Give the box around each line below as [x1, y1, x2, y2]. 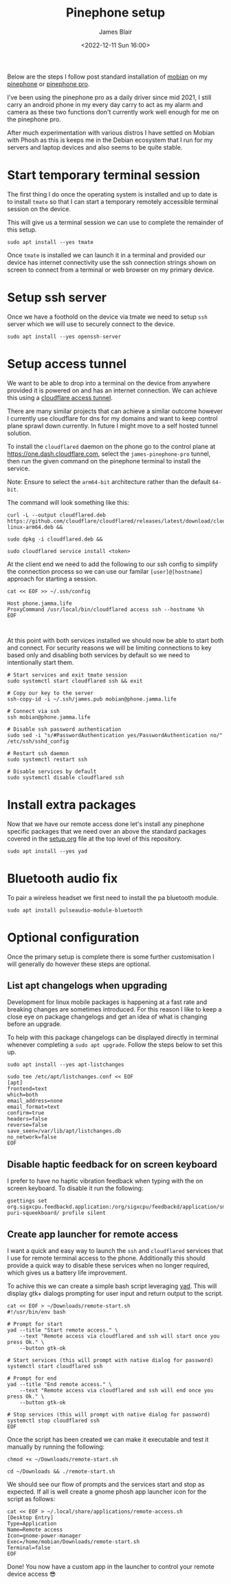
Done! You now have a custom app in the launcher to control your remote [7, 1563, 214, 1570]
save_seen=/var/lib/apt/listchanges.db [7, 1127, 122, 1135]
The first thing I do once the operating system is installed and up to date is [7, 190, 218, 198]
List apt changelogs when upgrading [7, 979, 167, 991]
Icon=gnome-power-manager [7, 1532, 81, 1539]
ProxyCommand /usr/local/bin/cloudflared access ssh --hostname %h [7, 605, 205, 613]
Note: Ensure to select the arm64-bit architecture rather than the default [7, 477, 211, 485]
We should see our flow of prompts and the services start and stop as [7, 1481, 205, 1488]
